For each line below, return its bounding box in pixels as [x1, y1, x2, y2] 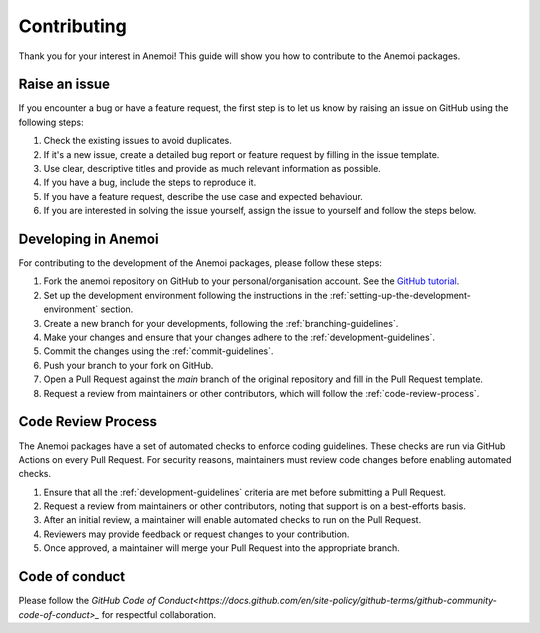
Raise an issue [18, 76, 110, 93]
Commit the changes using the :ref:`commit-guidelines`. [43, 345, 274, 357]
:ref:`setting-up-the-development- [329, 289, 472, 301]
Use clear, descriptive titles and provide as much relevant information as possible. [43, 163, 382, 175]
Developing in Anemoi [18, 231, 159, 247]
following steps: [18, 116, 84, 128]
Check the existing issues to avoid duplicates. [43, 135, 232, 147]
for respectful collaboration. [101, 608, 217, 620]
